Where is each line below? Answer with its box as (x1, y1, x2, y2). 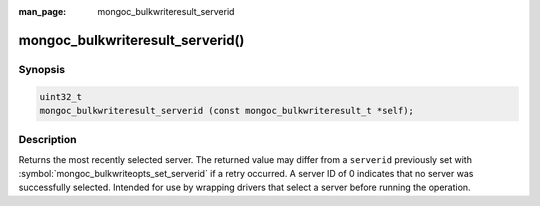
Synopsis (18, 62, 65, 76)
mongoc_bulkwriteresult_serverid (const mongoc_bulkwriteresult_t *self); (39, 105, 415, 116)
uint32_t (39, 91, 83, 102)
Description (18, 133, 77, 147)
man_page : (18, 6, 67, 17)
